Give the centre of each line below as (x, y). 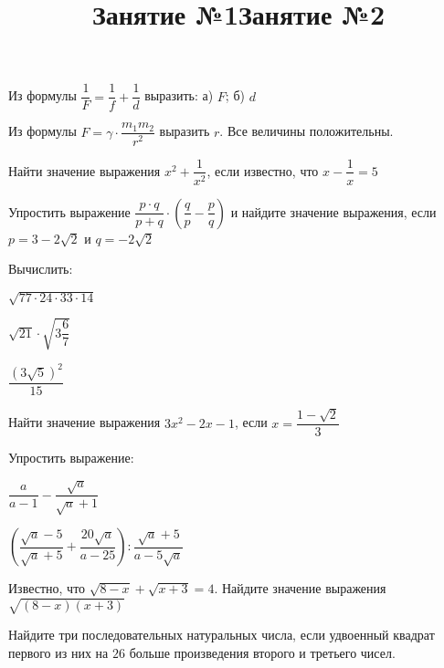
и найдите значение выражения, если (333, 211)
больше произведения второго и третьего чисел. (262, 652)
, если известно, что (263, 170)
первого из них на (58, 652)
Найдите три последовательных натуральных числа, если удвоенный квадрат (222, 635)
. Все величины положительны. (307, 131)
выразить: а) (179, 95)
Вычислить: (41, 269)
